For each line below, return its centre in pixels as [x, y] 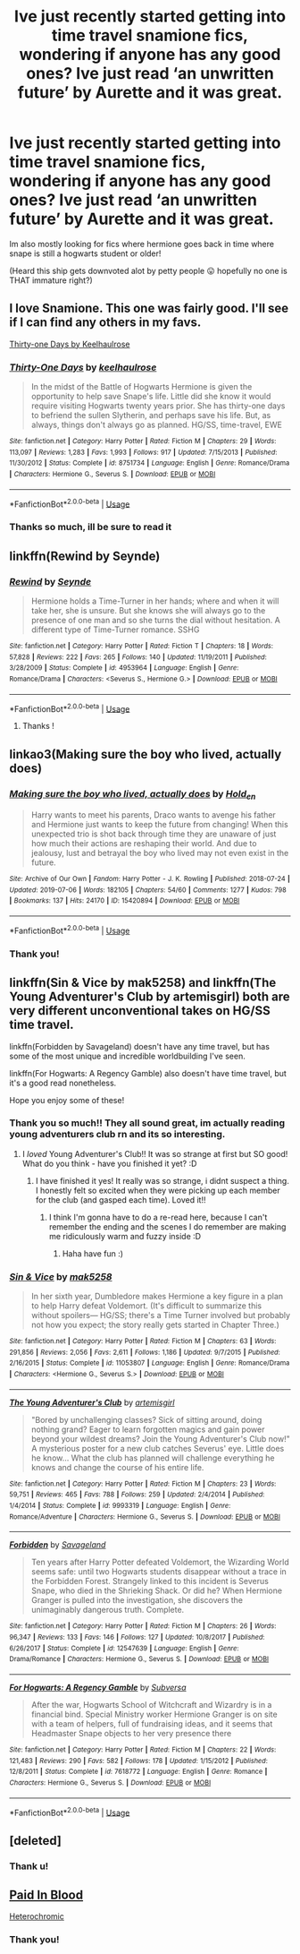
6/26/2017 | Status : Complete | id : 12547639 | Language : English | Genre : [124, 1648]
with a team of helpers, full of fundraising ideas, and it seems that [152, 1724]
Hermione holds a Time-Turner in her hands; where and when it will [155, 601]
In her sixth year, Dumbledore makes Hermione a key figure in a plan [157, 1297]
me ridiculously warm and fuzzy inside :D [125, 1236]
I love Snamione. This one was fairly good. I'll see [149, 309]
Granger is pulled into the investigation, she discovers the [137, 1600]
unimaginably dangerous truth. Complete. [108, 1610]
